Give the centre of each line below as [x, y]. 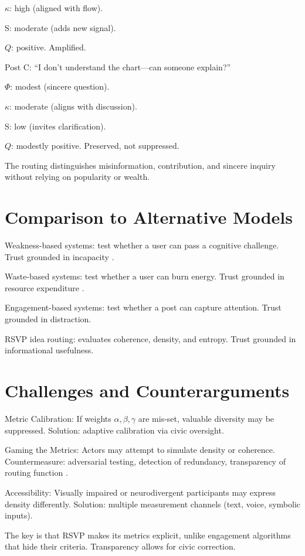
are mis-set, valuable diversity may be [206, 418]
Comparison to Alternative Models [149, 217]
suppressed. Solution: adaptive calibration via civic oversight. [114, 430]
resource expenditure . [45, 287]
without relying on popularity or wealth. [77, 177]
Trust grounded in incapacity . [60, 256]
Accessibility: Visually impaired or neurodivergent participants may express [140, 492]
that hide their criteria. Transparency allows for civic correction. [120, 546]
